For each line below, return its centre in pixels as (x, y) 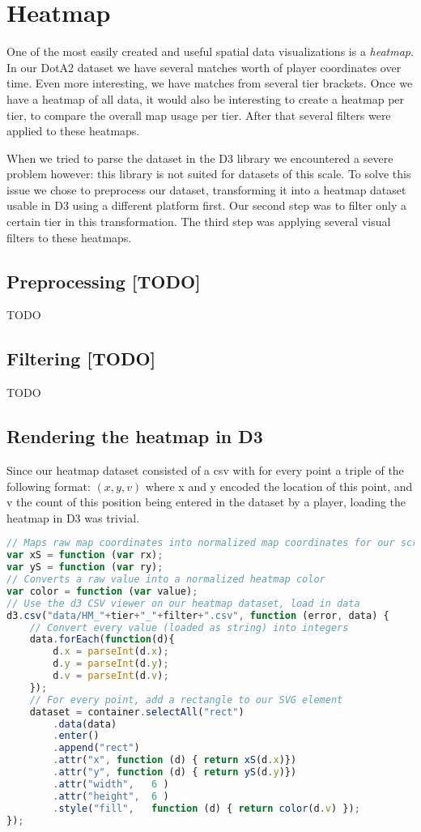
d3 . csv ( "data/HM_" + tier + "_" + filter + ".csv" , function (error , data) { (198, 615)
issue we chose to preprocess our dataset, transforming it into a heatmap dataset (206, 189)
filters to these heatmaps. (69, 237)
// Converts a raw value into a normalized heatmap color (166, 580)
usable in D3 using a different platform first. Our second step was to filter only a (206, 205)
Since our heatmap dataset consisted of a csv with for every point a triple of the (205, 470)
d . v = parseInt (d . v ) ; (111, 676)
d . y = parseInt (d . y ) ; (111, 664)
